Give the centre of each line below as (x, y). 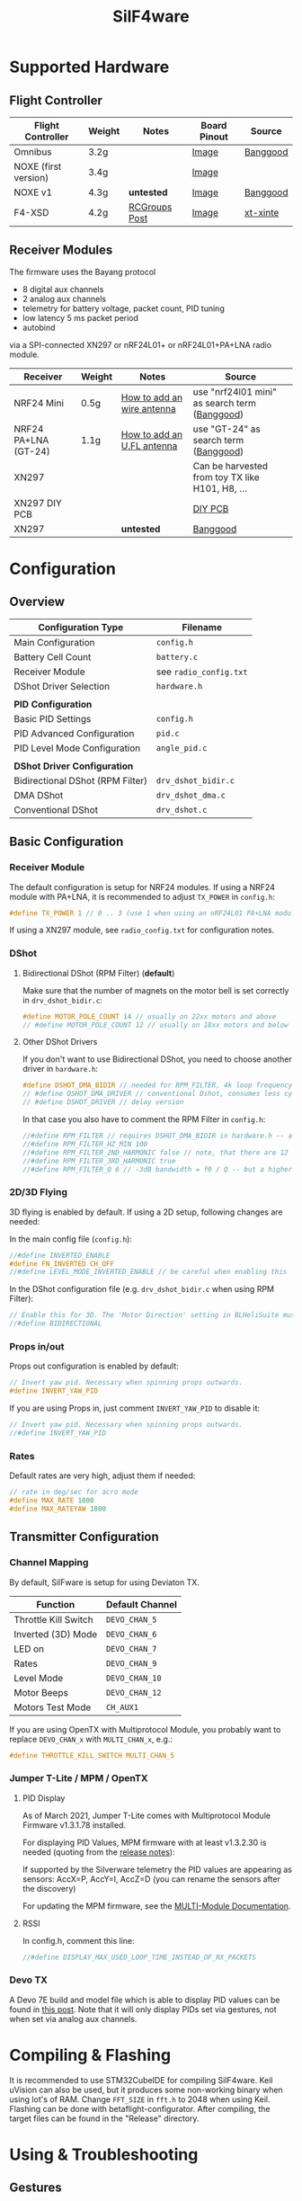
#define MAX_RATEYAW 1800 (58, 1509)
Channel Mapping (49, 1563)
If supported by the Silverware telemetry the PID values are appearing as (157, 1869)
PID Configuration (53, 704)
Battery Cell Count (53, 656)
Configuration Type (81, 627)
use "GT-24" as (226, 429)
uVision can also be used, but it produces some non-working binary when (146, 2090)
